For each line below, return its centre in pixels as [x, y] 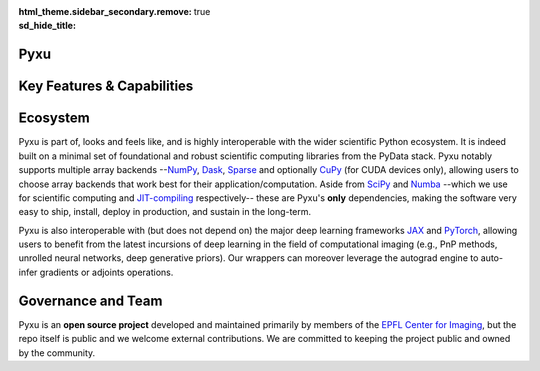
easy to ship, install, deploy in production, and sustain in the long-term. [165, 212]
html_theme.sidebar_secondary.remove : [105, 11]
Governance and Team [90, 300]
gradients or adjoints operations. [106, 272]
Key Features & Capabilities [106, 86]
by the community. [57, 352]
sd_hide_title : [47, 26]
